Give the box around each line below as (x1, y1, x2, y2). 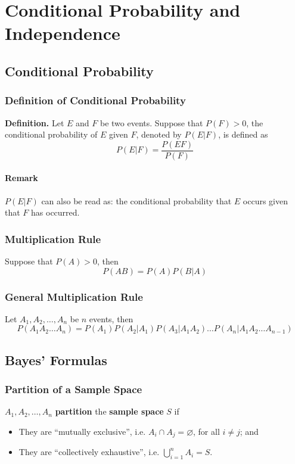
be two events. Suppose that (100, 116, 203, 129)
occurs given (243, 194, 288, 207)
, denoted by (136, 128, 182, 141)
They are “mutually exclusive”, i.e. (18, 425, 146, 438)
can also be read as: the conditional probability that (41, 194, 232, 207)
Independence (5, 21, 120, 45)
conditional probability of (5, 128, 98, 141)
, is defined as (218, 128, 268, 141)
